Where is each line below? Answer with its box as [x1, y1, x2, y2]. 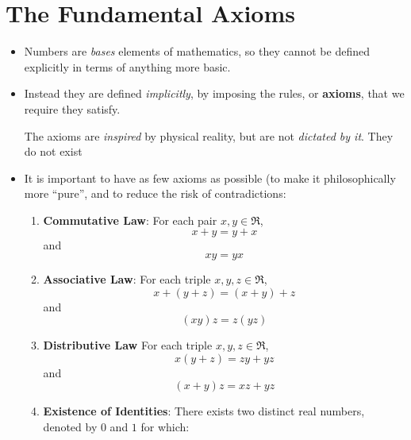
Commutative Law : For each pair [43, 211, 217, 228]
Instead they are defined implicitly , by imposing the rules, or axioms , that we [24, 85, 405, 102]
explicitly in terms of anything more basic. [24, 58, 231, 75]
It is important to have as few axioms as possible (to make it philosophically [24, 169, 396, 186]
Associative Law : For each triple [43, 271, 211, 288]
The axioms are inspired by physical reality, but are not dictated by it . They [24, 127, 394, 144]
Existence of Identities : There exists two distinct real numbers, [43, 403, 365, 419]
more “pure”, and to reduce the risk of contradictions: [24, 185, 286, 202]
